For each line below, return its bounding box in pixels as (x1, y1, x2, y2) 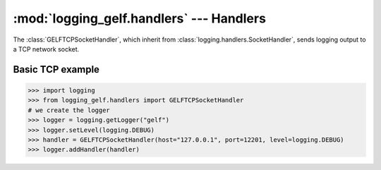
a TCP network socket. (13, 44, 80, 53)
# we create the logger (28, 106, 111, 114)
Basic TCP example (13, 63, 100, 75)
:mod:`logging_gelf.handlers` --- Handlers (13, 11, 266, 26)
